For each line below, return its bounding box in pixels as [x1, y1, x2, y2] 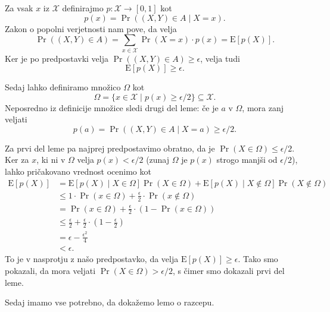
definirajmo [62, 2, 104, 14]
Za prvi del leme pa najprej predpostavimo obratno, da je [5, 141, 215, 154]
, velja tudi [200, 52, 240, 64]
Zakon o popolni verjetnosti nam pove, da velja [5, 22, 177, 34]
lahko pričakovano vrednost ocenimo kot [5, 165, 151, 178]
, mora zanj [242, 101, 284, 114]
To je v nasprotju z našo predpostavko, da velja [5, 253, 179, 265]
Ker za [5, 153, 29, 166]
